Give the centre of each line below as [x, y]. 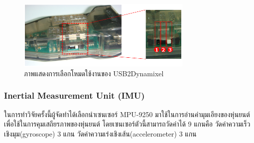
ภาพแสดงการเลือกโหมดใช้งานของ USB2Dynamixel [94, 73]
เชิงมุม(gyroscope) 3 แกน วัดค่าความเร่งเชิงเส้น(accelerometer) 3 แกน [100, 133]
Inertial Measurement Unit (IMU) [74, 95]
